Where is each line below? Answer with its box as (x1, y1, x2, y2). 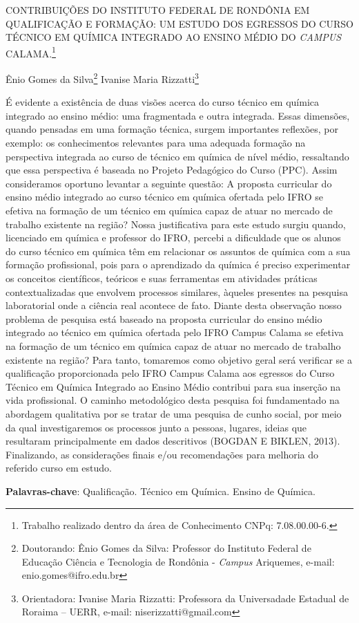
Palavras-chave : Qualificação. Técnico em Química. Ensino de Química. (6, 483, 316, 498)
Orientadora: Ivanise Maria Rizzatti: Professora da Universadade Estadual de (21, 591, 349, 605)
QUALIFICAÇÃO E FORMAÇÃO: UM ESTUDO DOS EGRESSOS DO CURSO (6, 16, 353, 30)
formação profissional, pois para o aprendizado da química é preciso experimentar (6, 257, 351, 272)
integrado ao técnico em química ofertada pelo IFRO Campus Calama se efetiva (6, 325, 344, 340)
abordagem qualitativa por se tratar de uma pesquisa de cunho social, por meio (6, 406, 342, 420)
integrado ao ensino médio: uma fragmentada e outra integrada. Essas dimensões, (6, 108, 350, 122)
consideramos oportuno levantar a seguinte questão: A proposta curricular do (6, 176, 332, 190)
